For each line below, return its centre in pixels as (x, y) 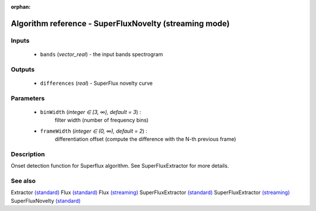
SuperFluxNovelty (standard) (46, 200)
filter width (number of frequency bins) (102, 120)
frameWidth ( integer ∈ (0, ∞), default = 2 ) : (94, 131)
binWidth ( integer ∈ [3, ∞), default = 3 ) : (91, 112)
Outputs (23, 69)
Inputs (20, 40)
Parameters (28, 98)
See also (23, 181)
